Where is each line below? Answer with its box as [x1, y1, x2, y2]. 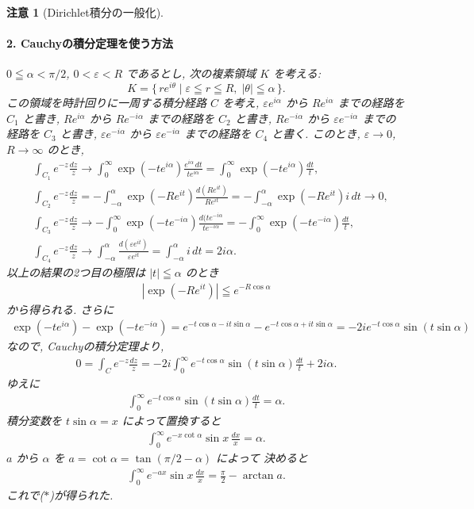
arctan [242, 470, 274, 482]
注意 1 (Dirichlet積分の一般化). [6, 4, 164, 20]
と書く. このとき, [272, 125, 360, 142]
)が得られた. [49, 486, 114, 503]
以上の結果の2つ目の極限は [6, 263, 146, 280]
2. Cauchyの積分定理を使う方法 [6, 35, 173, 52]
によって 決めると [216, 449, 308, 465]
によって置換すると [121, 412, 222, 429]
